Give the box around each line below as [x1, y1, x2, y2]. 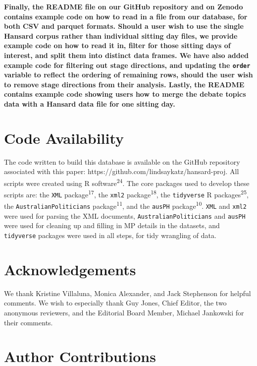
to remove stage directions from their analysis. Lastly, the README [4, 79, 245, 89]
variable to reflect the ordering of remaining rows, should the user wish [4, 69, 253, 80]
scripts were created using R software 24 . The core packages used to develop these [4, 176, 250, 188]
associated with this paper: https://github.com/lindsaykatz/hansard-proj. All [4, 166, 239, 177]
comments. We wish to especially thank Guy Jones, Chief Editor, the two [4, 298, 227, 308]
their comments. [4, 317, 53, 327]
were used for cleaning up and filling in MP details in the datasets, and [4, 220, 220, 231]
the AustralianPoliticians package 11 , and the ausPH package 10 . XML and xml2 [4, 199, 247, 211]
